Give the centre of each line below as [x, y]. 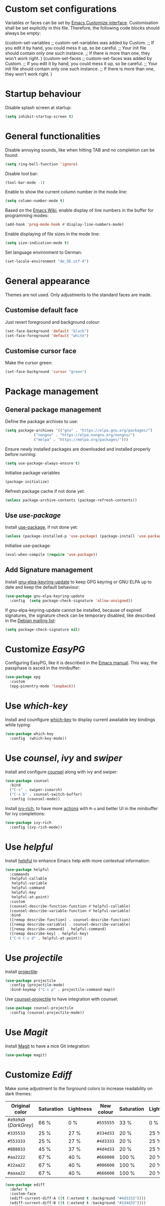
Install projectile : [22, 971]
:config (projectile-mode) [37, 985]
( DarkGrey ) [21, 1125]
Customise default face [42, 310]
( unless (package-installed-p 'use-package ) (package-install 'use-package [84, 536]
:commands [19, 874]
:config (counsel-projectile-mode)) [47, 1013]
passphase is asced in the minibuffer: [43, 668]
